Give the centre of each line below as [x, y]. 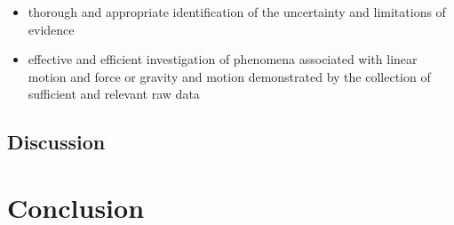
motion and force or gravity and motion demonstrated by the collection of [229, 76]
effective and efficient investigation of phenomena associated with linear [223, 59]
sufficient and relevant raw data [114, 94]
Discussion [56, 142]
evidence [51, 29]
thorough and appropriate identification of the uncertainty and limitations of [237, 12]
